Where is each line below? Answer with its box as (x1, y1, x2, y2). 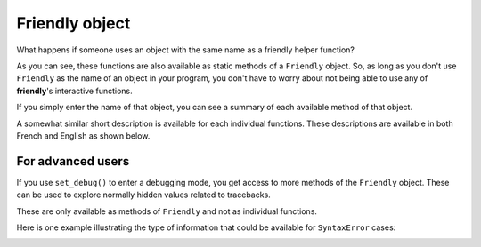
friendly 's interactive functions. (16, 85, 133, 96)
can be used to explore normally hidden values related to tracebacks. (16, 189, 271, 200)
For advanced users (16, 154, 130, 169)
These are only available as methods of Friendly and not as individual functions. (16, 205, 318, 217)
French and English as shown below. (16, 130, 151, 141)
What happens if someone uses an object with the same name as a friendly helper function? (16, 44, 355, 55)
